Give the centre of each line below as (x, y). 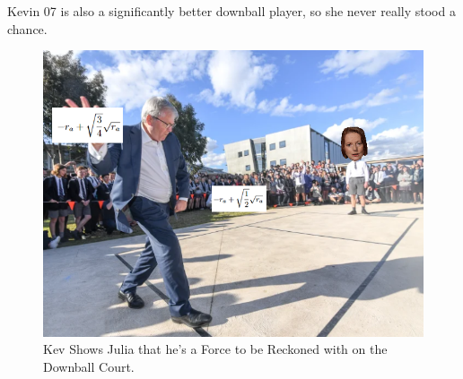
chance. (27, 28)
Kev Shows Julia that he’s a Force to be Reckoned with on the (215, 349)
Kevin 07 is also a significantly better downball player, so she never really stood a (231, 11)
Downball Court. (89, 366)
